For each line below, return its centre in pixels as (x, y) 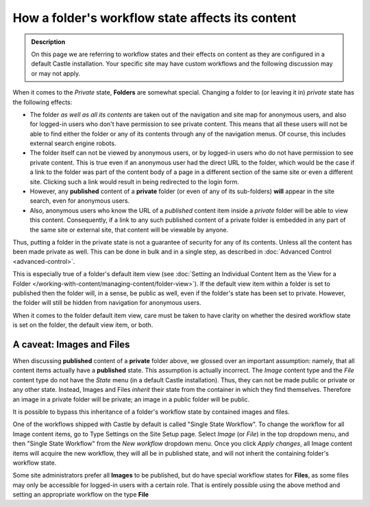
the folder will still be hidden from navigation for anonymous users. (107, 303)
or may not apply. (56, 73)
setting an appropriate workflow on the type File (81, 495)
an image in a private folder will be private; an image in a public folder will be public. (131, 399)
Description (48, 42)
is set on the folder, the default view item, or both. (83, 325)
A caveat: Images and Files (71, 344)
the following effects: (42, 102)
